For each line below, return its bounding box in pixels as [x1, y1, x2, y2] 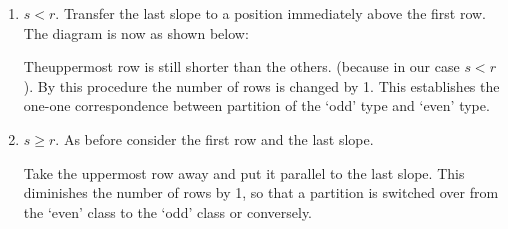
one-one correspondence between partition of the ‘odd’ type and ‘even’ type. [23, 95, 490, 116]
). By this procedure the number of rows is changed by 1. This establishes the [23, 75, 500, 96]
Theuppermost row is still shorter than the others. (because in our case [23, 56, 460, 77]
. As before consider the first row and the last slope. [55, 128, 374, 149]
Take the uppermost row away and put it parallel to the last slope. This [23, 162, 465, 183]
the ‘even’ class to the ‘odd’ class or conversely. [23, 201, 312, 222]
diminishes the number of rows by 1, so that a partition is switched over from [23, 182, 499, 203]
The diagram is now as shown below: [23, 22, 249, 43]
